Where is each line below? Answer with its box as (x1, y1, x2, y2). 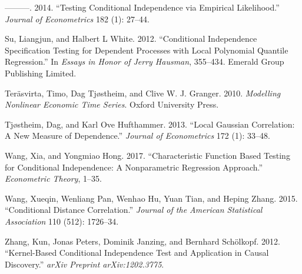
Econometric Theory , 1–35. (5, 172, 102, 185)
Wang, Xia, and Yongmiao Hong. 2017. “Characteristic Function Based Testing (5, 149, 290, 161)
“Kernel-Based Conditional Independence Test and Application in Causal (5, 246, 269, 259)
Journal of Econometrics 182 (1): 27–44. (5, 12, 150, 25)
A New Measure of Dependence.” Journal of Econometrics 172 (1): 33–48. (5, 129, 270, 142)
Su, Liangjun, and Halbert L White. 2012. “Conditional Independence (5, 32, 257, 45)
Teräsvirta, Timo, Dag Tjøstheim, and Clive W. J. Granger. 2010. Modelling (5, 86, 281, 99)
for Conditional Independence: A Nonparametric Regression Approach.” (5, 161, 263, 173)
